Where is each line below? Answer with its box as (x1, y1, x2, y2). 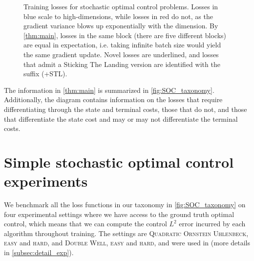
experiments (4, 171, 88, 191)
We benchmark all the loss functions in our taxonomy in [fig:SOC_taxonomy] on (4, 199, 246, 210)
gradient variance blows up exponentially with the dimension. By (23, 21, 218, 31)
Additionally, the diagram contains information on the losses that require (4, 94, 223, 105)
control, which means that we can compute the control (4, 218, 167, 229)
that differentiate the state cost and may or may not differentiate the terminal (4, 113, 238, 124)
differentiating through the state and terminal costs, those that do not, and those (4, 104, 247, 114)
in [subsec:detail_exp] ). (4, 247, 74, 257)
